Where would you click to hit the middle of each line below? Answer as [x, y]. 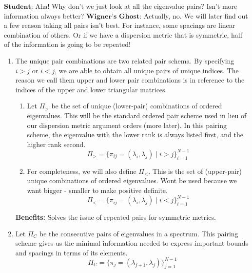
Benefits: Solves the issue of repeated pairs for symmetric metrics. [116, 217]
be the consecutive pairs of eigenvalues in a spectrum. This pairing [139, 233]
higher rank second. [56, 144]
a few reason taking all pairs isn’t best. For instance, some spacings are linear [120, 25]
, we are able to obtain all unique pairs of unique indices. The [147, 70]
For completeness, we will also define [82, 171]
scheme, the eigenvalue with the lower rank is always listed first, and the [135, 135]
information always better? [44, 15]
